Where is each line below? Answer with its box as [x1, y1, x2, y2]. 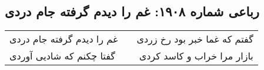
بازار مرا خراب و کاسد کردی [139, 49, 253, 63]
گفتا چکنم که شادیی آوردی [9, 49, 115, 63]
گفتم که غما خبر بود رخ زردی [136, 32, 253, 46]
